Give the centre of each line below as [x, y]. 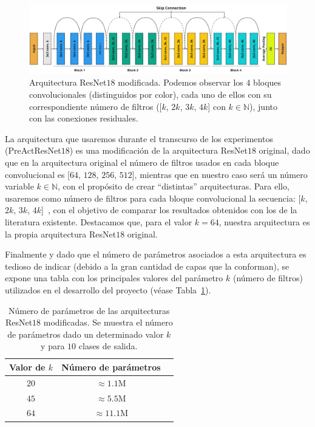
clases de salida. [108, 346]
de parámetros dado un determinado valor [86, 334]
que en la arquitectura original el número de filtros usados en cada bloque [142, 162]
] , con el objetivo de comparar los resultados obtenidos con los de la [169, 210]
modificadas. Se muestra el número [108, 322]
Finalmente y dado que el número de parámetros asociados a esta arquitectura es [156, 254]
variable [19, 186]
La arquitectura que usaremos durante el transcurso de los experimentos [139, 138]
